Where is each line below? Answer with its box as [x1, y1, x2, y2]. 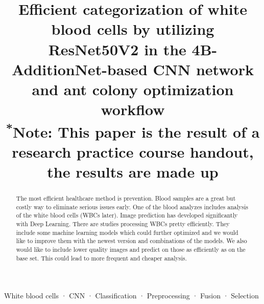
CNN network [153, 58, 254, 79]
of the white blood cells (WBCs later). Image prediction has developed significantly [16, 211, 238, 220]
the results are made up [47, 161, 219, 182]
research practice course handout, [12, 141, 254, 162]
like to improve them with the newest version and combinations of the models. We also [16, 236, 247, 245]
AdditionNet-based [12, 58, 148, 79]
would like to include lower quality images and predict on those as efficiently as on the [16, 245, 246, 253]
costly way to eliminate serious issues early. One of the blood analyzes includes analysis [16, 202, 248, 211]
